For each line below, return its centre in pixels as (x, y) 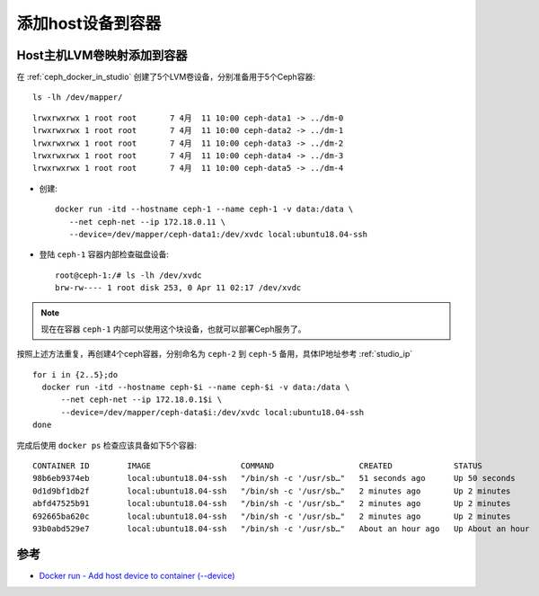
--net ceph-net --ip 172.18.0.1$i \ (141, 400)
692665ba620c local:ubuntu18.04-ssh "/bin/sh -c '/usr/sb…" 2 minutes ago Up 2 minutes (272, 516)
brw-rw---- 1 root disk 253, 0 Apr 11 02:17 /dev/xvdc (178, 288)
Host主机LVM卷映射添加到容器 (102, 55)
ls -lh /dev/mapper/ (78, 98)
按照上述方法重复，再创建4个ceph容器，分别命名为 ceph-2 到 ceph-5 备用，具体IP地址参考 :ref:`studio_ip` (215, 354)
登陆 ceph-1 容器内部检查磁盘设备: (104, 254)
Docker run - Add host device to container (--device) (137, 575)
